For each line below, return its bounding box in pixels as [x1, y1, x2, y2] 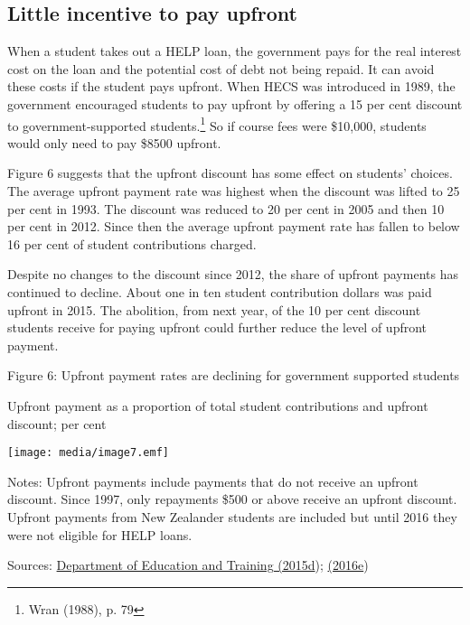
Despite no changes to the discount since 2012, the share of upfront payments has [7, 265, 458, 284]
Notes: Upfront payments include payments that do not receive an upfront [7, 471, 418, 490]
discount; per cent [7, 414, 107, 433]
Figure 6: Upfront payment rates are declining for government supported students [7, 366, 460, 385]
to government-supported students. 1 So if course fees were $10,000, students [7, 113, 427, 135]
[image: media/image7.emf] [7, 446, 169, 460]
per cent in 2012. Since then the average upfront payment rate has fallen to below [7, 217, 460, 236]
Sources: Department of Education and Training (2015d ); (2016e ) [7, 555, 369, 574]
